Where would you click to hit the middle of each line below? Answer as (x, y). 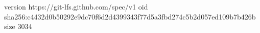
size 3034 (18, 26)
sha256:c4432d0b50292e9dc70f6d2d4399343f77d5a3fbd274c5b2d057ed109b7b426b (130, 16)
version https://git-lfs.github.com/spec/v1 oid (76, 6)
